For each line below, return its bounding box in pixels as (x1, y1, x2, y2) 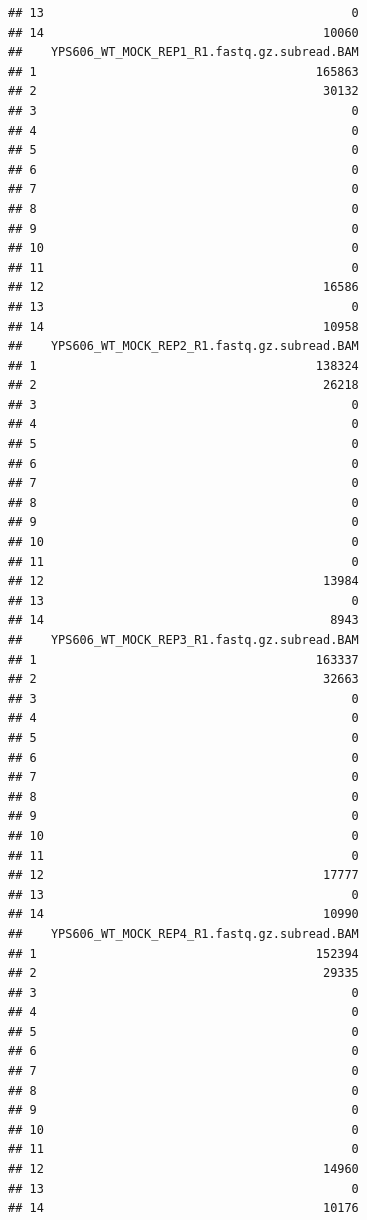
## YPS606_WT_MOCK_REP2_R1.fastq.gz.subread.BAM (8, 339, 359, 354)
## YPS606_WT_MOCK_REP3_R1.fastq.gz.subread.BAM (8, 633, 359, 647)
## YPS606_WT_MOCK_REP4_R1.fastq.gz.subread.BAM (8, 926, 359, 941)
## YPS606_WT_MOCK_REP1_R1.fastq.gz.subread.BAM (8, 45, 359, 60)
